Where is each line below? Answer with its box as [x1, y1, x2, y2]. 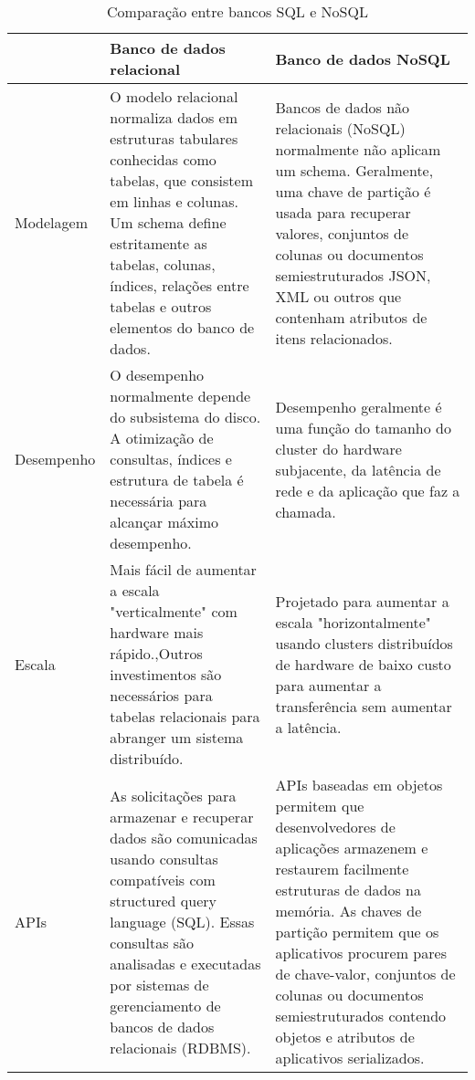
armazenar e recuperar [110, 805, 254, 827]
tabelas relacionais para [110, 706, 260, 727]
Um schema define [110, 212, 227, 233]
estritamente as [110, 233, 207, 254]
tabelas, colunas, [110, 254, 216, 275]
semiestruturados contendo [275, 1005, 447, 1026]
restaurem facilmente [275, 858, 409, 879]
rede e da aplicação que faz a [275, 479, 460, 501]
